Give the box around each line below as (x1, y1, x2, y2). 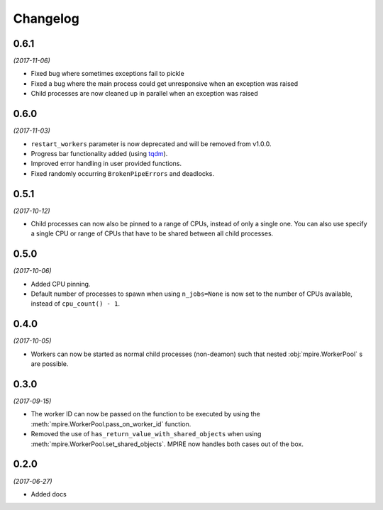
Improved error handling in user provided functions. (30, 160, 182, 168)
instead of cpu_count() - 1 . (30, 299, 121, 308)
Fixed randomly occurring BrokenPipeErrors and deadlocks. (30, 169, 214, 177)
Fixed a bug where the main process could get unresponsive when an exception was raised (30, 79, 299, 88)
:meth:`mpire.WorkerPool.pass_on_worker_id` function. (30, 419, 191, 428)
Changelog (13, 11, 79, 26)
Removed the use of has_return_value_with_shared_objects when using (30, 430, 262, 438)
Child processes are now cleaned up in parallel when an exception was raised (30, 89, 258, 98)
